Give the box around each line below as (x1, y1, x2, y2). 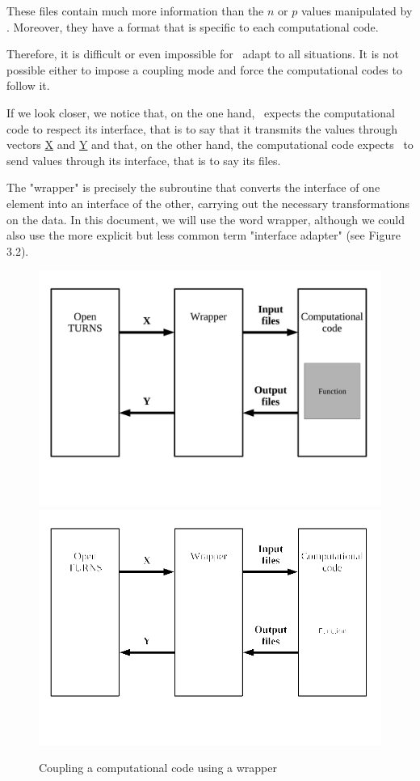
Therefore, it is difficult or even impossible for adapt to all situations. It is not (6, 45, 399, 62)
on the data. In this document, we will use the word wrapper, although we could (6, 210, 405, 227)
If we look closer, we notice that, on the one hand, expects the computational (6, 104, 395, 121)
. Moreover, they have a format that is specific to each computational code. (6, 18, 379, 35)
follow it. (6, 77, 50, 94)
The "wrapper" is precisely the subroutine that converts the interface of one (6, 179, 380, 196)
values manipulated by (300, 2, 413, 19)
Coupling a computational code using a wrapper (39, 759, 277, 776)
